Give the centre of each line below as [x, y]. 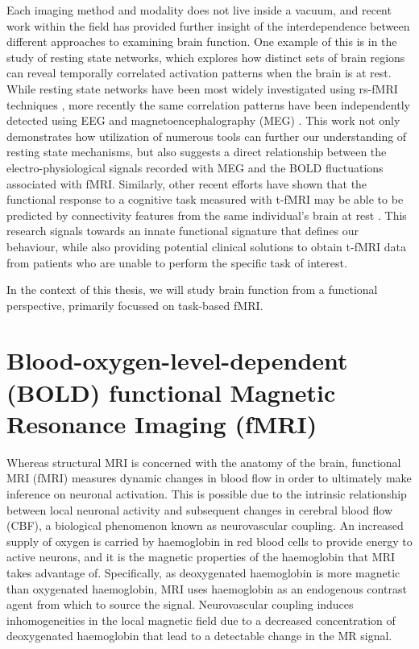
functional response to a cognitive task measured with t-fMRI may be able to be [205, 199]
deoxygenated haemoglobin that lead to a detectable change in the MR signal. [199, 636]
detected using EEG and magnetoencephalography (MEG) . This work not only [203, 120]
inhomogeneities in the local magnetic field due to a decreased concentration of [201, 620]
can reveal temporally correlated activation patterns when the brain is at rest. [199, 73]
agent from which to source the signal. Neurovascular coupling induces [180, 604]
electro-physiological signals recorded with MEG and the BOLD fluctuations [195, 167]
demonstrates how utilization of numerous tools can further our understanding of [207, 136]
